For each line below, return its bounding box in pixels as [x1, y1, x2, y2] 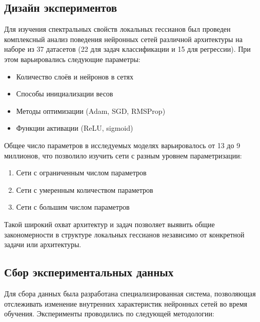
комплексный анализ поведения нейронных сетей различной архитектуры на [4, 33, 243, 44]
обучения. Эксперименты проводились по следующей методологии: [4, 308, 214, 319]
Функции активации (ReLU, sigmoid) [16, 123, 133, 133]
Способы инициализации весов [16, 88, 113, 99]
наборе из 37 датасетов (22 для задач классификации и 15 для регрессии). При [4, 44, 251, 54]
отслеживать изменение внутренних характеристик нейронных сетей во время [4, 298, 247, 309]
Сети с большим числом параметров [16, 202, 130, 212]
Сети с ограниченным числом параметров [16, 167, 147, 178]
